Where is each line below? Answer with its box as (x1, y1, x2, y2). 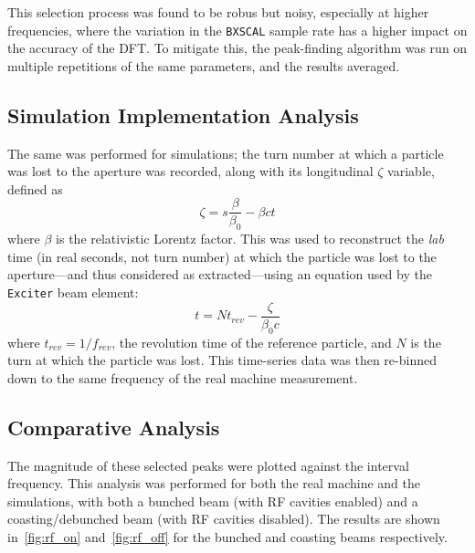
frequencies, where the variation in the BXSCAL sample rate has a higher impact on (7, 20, 468, 39)
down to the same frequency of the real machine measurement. (7, 368, 358, 387)
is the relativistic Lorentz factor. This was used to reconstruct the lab (56, 229, 444, 248)
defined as (7, 179, 63, 198)
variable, (387, 162, 435, 181)
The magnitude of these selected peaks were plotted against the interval (7, 455, 409, 475)
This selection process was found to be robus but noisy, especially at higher (7, 3, 429, 21)
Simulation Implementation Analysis (7, 100, 359, 129)
